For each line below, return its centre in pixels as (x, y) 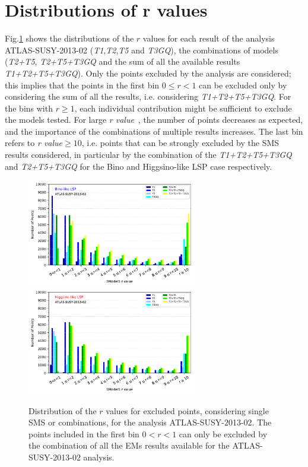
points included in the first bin (84, 433)
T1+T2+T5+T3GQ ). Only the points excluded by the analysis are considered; (148, 73)
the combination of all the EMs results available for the (129, 445)
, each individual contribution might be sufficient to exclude (183, 108)
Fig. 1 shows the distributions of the (69, 38)
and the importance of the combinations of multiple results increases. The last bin (154, 131)
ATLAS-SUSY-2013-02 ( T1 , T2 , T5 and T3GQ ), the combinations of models (142, 50)
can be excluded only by (243, 85)
